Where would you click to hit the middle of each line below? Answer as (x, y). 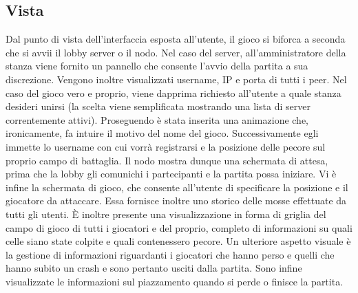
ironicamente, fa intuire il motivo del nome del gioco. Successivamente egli (162, 133)
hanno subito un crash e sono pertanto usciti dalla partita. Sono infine (154, 268)
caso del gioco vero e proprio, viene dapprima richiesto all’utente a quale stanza (173, 93)
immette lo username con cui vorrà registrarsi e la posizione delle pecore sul (166, 146)
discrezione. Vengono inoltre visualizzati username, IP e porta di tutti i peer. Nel (176, 79)
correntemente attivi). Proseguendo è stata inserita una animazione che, (157, 119)
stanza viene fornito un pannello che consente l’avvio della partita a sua (157, 66)
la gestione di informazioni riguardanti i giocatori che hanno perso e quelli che (170, 254)
